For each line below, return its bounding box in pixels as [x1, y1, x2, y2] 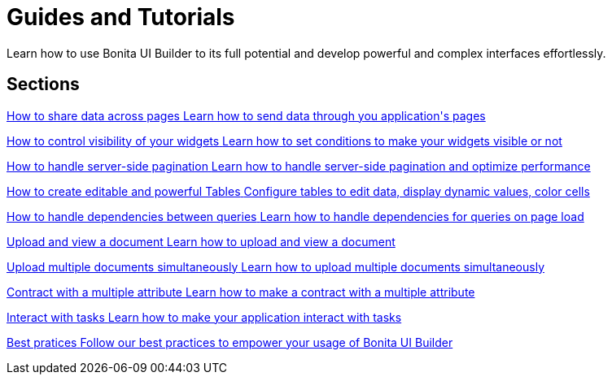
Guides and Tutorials [7, 3, 235, 31]
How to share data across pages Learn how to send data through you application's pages [7, 108, 486, 123]
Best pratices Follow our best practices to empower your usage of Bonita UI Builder [7, 335, 453, 349]
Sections [7, 74, 80, 95]
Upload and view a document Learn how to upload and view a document [7, 234, 396, 249]
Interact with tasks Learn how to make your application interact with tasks [7, 310, 402, 324]
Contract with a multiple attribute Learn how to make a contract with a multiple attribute [7, 284, 475, 299]
